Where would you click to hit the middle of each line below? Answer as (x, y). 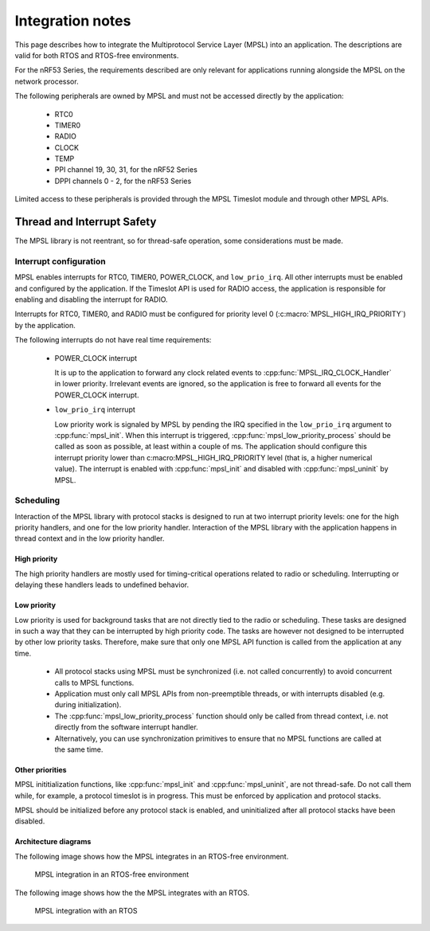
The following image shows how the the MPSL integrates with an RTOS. (132, 893)
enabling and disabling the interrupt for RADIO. (91, 299)
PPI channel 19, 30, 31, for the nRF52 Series (126, 170)
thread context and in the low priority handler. (90, 538)
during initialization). (88, 705)
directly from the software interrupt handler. (126, 727)
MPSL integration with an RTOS (86, 911)
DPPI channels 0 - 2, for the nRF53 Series (123, 181)
